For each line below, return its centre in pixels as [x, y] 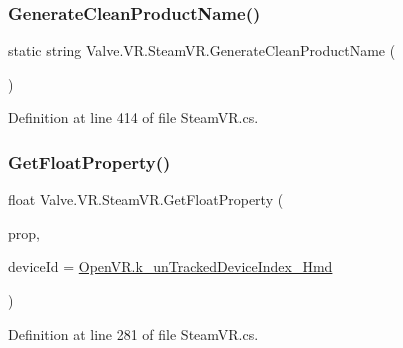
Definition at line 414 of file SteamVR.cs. [133, 117]
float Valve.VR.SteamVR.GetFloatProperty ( [146, 199]
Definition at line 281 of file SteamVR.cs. [133, 333]
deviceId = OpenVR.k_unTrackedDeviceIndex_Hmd [170, 266]
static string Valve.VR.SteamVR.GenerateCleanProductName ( [202, 50]
